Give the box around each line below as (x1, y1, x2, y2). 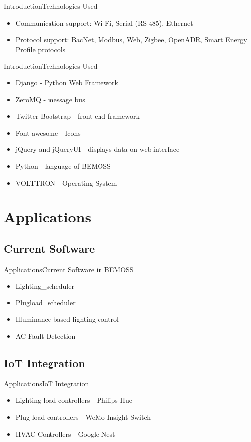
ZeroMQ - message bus (15, 94, 85, 104)
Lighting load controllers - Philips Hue (15, 395, 132, 405)
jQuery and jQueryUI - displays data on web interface (15, 144, 180, 154)
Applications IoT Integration (4, 378, 89, 388)
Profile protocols (15, 44, 66, 54)
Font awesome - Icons (15, 127, 81, 138)
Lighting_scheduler (15, 281, 74, 291)
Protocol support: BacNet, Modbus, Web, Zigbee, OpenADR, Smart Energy (15, 34, 247, 45)
